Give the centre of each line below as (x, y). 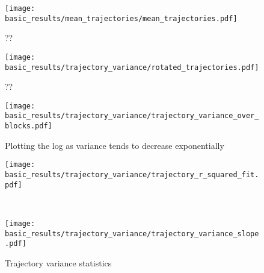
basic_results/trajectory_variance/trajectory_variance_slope (132, 234)
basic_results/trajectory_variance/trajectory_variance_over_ (132, 116)
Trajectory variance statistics (58, 262)
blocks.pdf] (29, 126)
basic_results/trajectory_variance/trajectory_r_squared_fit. (132, 175)
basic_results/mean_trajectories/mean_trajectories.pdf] (121, 18)
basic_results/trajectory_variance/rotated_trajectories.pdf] (132, 67)
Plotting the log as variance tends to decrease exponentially (115, 145)
